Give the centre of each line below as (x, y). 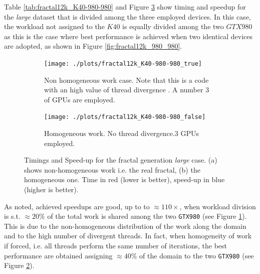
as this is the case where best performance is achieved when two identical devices (128, 36)
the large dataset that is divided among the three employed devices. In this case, (127, 16)
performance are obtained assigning (58, 255)
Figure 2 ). (19, 265)
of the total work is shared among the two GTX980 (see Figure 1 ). (147, 216)
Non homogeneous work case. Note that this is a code (126, 80)
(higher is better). (51, 189)
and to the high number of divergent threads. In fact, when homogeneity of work (128, 236)
